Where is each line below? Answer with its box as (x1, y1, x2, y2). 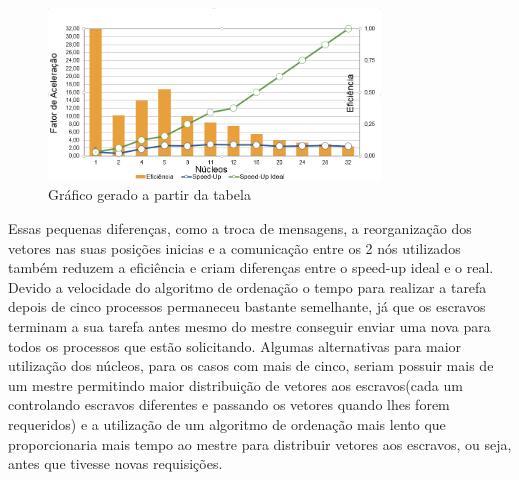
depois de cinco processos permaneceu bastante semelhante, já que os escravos (8, 296, 486, 317)
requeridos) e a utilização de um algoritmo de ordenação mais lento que (8, 413, 446, 434)
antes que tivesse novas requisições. (8, 453, 223, 474)
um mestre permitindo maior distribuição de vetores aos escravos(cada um (8, 374, 463, 395)
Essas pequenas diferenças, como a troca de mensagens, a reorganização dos (8, 218, 472, 238)
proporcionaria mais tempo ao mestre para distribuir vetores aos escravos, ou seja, (8, 433, 512, 454)
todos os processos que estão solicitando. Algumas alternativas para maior (8, 335, 462, 356)
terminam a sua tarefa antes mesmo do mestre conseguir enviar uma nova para (8, 315, 491, 336)
